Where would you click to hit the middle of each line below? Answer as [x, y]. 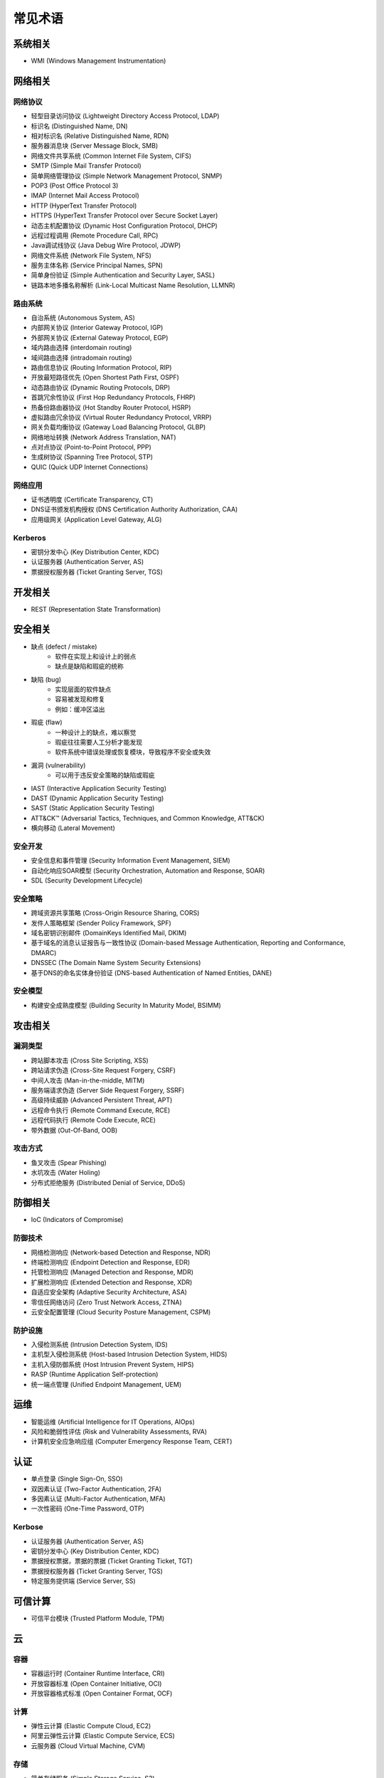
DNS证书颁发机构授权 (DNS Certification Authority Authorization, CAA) [134, 509]
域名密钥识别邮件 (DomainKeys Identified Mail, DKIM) [109, 933]
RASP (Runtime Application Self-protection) [95, 1374]
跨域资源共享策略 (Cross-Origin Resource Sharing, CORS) [115, 913]
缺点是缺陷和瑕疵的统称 [89, 666]
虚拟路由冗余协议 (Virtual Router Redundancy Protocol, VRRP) [121, 417]
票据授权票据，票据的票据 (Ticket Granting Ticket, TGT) [112, 1561]
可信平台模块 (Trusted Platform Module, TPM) [98, 1618]
